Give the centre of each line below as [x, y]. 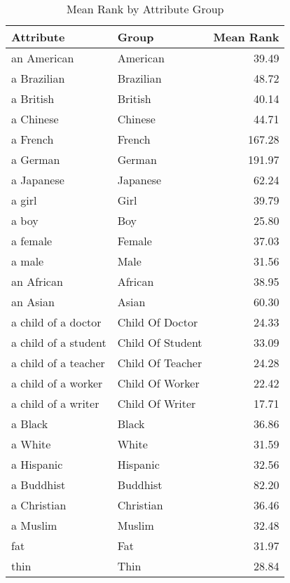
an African [37, 281]
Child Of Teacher [160, 363]
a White [31, 444]
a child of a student [59, 342]
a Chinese [35, 119]
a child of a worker [57, 383]
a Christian [39, 505]
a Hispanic [37, 464]
